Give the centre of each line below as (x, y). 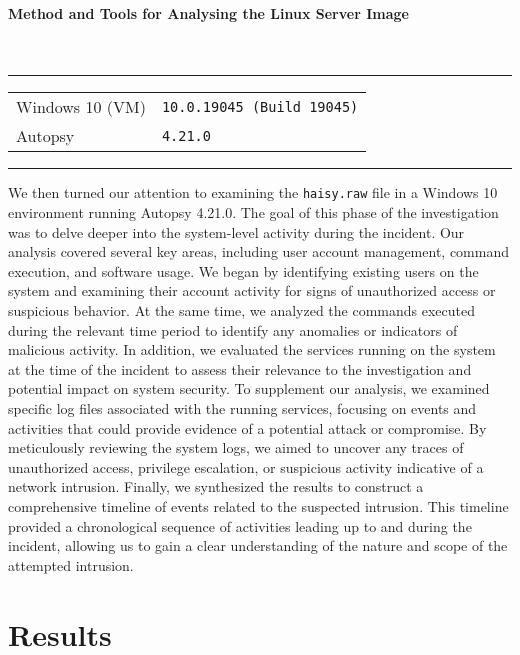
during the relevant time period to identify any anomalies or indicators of (233, 329)
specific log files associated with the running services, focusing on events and (242, 407)
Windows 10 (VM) (81, 107)
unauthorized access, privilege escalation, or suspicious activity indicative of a (246, 466)
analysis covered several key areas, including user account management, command (258, 251)
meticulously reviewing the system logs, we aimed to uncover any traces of (236, 447)
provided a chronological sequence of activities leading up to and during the (240, 525)
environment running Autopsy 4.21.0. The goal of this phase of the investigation (253, 212)
